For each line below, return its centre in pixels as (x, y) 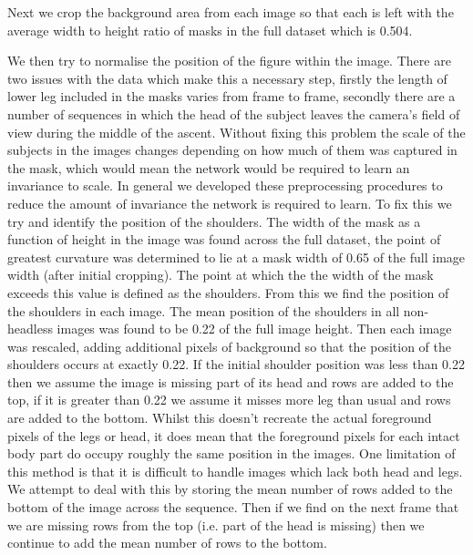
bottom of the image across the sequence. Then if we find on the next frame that (233, 507)
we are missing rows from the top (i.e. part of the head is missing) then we (216, 524)
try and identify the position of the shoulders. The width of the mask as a (214, 221)
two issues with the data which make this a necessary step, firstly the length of (227, 78)
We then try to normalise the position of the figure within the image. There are (229, 61)
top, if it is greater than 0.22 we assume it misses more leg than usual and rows (229, 400)
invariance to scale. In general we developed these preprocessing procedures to (225, 185)
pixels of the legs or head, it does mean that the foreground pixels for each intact (234, 435)
